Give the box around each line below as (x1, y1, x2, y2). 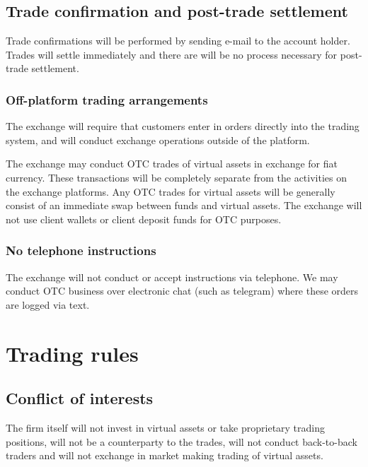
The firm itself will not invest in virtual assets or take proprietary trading (6, 420, 326, 435)
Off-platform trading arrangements (6, 90, 208, 108)
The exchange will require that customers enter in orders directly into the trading (6, 119, 360, 134)
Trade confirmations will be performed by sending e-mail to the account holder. (6, 33, 350, 48)
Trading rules (6, 338, 139, 367)
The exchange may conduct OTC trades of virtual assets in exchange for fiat (6, 156, 338, 171)
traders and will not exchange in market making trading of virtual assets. (6, 448, 323, 463)
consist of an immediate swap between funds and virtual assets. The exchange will (6, 198, 362, 213)
